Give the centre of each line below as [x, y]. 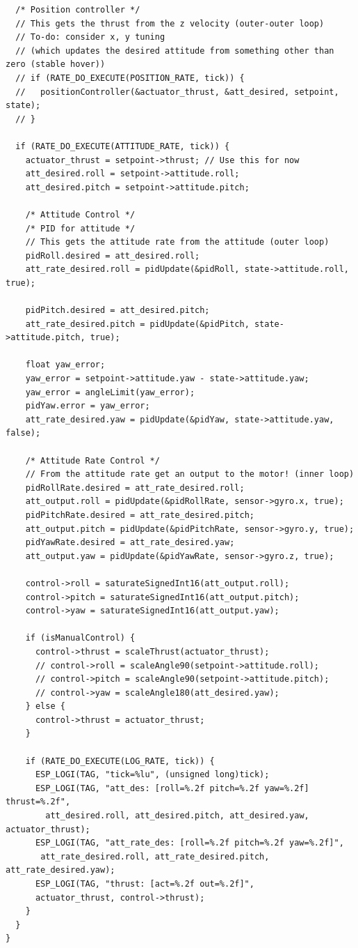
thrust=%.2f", [38, 802]
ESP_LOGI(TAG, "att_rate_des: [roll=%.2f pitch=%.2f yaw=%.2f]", [189, 843]
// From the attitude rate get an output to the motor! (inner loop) [190, 474]
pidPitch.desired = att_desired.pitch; [117, 311]
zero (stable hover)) [56, 64]
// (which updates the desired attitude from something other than [175, 51]
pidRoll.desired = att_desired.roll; [113, 255]
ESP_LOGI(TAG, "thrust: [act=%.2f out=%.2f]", [145, 884]
